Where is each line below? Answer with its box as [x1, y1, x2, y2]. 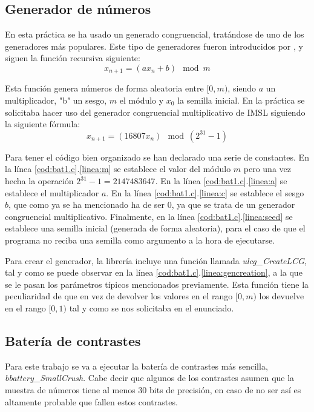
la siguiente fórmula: [5, 118, 80, 130]
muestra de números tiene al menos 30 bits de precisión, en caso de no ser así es [5, 383, 301, 396]
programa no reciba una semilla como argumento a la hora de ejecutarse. [5, 233, 275, 246]
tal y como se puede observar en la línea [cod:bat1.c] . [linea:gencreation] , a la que [5, 266, 303, 279]
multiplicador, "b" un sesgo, [5, 94, 107, 107]
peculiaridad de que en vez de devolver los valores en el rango [5, 290, 233, 302]
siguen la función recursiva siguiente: [5, 51, 140, 64]
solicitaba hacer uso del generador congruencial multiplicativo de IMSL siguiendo [5, 105, 306, 118]
